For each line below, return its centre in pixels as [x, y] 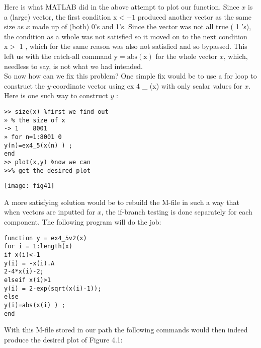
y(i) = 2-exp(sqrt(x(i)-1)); [53, 288]
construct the [25, 85]
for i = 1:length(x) [38, 247]
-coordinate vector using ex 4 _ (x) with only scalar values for [146, 85]
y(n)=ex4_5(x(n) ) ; [38, 145]
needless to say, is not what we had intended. [74, 66]
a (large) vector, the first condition [58, 16]
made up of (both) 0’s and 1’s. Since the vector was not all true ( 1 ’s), [142, 26]
